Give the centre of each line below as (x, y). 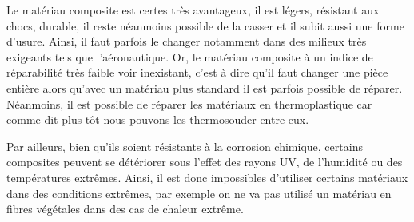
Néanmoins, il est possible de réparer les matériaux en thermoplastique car (189, 103)
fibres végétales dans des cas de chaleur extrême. (125, 209)
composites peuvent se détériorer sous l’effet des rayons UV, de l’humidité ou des (205, 162)
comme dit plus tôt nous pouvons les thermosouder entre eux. (158, 119)
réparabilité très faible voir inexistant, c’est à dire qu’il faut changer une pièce (197, 72)
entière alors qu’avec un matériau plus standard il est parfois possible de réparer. (205, 87)
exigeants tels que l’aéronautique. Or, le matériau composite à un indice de (190, 56)
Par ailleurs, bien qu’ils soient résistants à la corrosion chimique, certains (185, 146)
